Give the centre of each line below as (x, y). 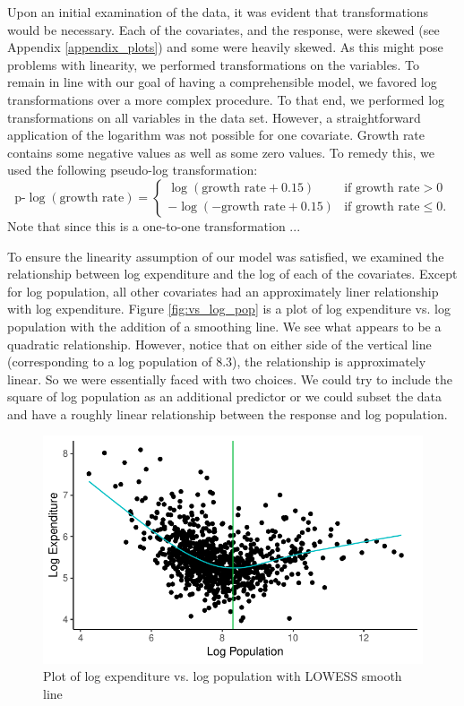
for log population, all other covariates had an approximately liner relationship (223, 291)
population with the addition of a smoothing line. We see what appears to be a (224, 326)
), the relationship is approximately (329, 362)
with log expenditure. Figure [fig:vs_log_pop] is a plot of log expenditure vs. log (229, 309)
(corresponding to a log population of (110, 362)
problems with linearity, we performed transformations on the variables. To (213, 64)
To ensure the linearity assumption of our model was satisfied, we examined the (226, 256)
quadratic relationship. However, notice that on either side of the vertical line (219, 344)
